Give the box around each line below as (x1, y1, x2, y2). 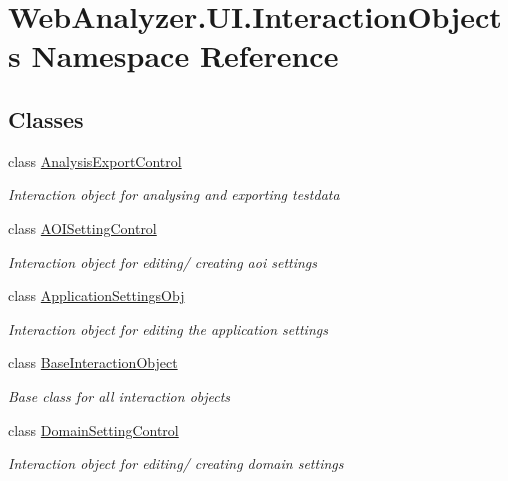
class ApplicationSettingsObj (8, 285, 185, 306)
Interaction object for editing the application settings (8, 318, 328, 339)
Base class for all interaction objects (8, 385, 231, 406)
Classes (8, 103, 84, 134)
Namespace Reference (31, 35, 339, 76)
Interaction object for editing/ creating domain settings (8, 453, 344, 474)
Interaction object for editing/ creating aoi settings (8, 251, 318, 272)
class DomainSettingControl (8, 419, 179, 440)
